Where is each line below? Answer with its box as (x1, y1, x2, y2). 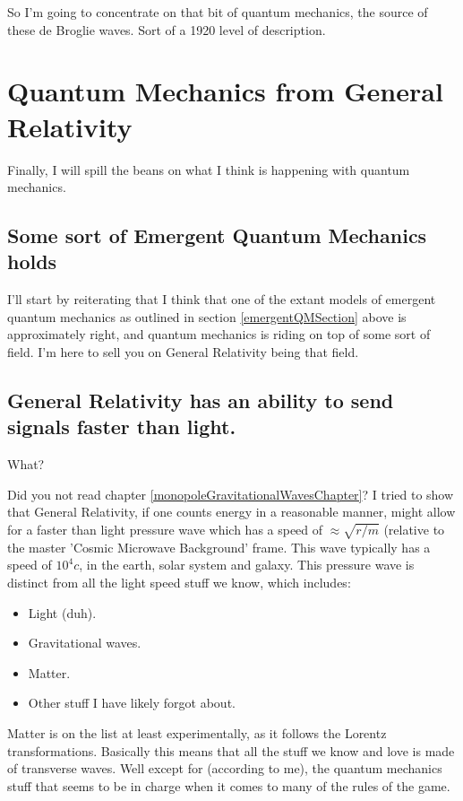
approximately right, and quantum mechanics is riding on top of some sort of (7, 325, 431, 344)
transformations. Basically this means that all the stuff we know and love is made (7, 741, 455, 760)
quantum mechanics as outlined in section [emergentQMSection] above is (7, 307, 407, 326)
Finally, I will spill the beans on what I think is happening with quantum (7, 160, 410, 178)
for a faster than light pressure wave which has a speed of (7, 520, 323, 539)
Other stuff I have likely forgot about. (28, 693, 236, 712)
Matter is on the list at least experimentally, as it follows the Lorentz (7, 723, 387, 742)
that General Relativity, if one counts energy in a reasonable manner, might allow (7, 502, 456, 521)
